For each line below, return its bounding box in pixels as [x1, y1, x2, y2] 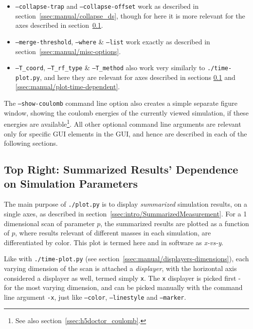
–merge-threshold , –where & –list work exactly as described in [15, 36, 210, 46]
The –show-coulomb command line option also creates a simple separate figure [4, 98, 238, 108]
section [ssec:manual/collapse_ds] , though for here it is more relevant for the [15, 10, 245, 20]
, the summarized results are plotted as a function [100, 218, 249, 228]
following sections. [4, 138, 58, 148]
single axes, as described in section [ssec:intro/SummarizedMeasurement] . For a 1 [4, 208, 247, 218]
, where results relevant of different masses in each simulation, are [15, 228, 211, 238]
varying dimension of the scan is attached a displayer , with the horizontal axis [4, 263, 237, 273]
